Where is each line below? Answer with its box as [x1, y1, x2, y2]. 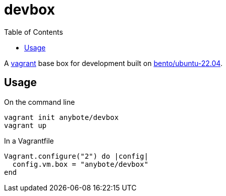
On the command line [4, 97, 75, 106]
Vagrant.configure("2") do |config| [4, 152, 148, 160]
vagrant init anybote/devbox [4, 113, 119, 121]
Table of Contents [4, 27, 63, 36]
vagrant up [4, 121, 47, 129]
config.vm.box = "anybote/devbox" [12, 160, 148, 168]
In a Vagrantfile [4, 136, 54, 145]
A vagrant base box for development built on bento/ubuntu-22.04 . [4, 58, 222, 68]
